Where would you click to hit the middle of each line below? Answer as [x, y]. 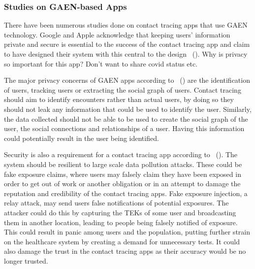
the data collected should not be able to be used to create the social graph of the [126, 118]
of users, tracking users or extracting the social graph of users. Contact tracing [123, 89]
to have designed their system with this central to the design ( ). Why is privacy [126, 54]
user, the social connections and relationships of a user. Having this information [124, 128]
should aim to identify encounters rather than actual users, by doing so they [119, 99]
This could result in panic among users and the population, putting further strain [127, 232]
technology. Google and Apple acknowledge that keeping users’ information [117, 34]
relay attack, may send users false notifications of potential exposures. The [116, 203]
